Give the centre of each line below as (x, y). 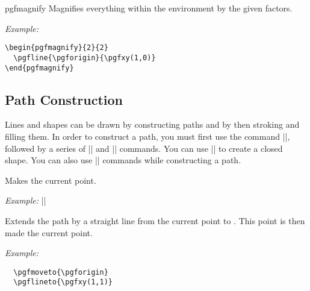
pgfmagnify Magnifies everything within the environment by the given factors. (149, 8)
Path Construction (64, 99)
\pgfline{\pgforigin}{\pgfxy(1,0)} (85, 58)
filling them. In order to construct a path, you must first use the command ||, (147, 136)
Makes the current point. (51, 180)
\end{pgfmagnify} (39, 68)
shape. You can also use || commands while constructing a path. (123, 160)
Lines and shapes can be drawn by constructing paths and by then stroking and (152, 124)
